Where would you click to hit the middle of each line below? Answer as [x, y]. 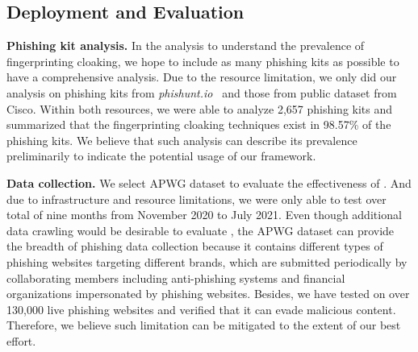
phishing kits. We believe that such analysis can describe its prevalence [182, 140]
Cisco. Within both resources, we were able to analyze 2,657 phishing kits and [200, 108]
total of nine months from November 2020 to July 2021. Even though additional [204, 215]
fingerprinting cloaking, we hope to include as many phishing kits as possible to [203, 61]
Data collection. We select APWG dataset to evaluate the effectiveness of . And [209, 182]
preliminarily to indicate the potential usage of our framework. [161, 156]
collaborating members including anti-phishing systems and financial [176, 277]
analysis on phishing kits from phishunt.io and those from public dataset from [202, 92]
